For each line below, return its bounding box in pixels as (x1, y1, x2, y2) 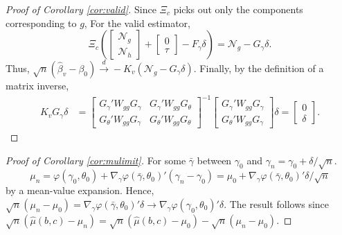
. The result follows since (224, 197, 330, 211)
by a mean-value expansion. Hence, (6, 183, 154, 198)
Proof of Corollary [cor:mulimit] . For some (6, 153, 186, 167)
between (197, 153, 232, 167)
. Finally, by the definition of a (193, 60, 324, 75)
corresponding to (6, 15, 77, 30)
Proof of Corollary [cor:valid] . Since (6, 2, 156, 16)
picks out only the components (173, 2, 303, 16)
